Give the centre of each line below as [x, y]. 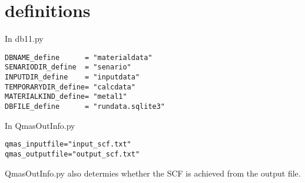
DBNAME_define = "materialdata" [79, 57]
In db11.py [24, 39]
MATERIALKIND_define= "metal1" [66, 97]
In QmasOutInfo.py [40, 125]
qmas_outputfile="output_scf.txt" [72, 154]
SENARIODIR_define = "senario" [68, 67]
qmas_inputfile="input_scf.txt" [68, 144]
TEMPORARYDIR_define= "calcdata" [70, 87]
